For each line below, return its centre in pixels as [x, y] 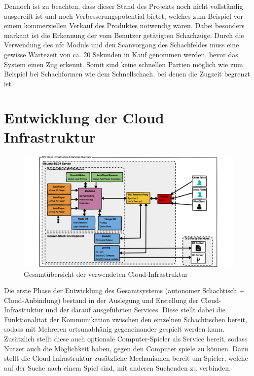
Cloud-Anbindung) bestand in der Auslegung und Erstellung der [101, 300]
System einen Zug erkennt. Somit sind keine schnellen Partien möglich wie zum [124, 64]
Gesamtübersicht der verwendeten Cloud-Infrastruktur [106, 274]
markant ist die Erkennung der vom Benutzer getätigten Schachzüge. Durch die [124, 35]
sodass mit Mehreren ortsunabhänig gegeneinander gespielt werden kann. [114, 329]
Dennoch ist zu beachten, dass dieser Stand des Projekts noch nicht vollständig [124, 6]
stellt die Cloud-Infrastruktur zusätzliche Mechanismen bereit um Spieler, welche [126, 358]
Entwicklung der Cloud [84, 117]
